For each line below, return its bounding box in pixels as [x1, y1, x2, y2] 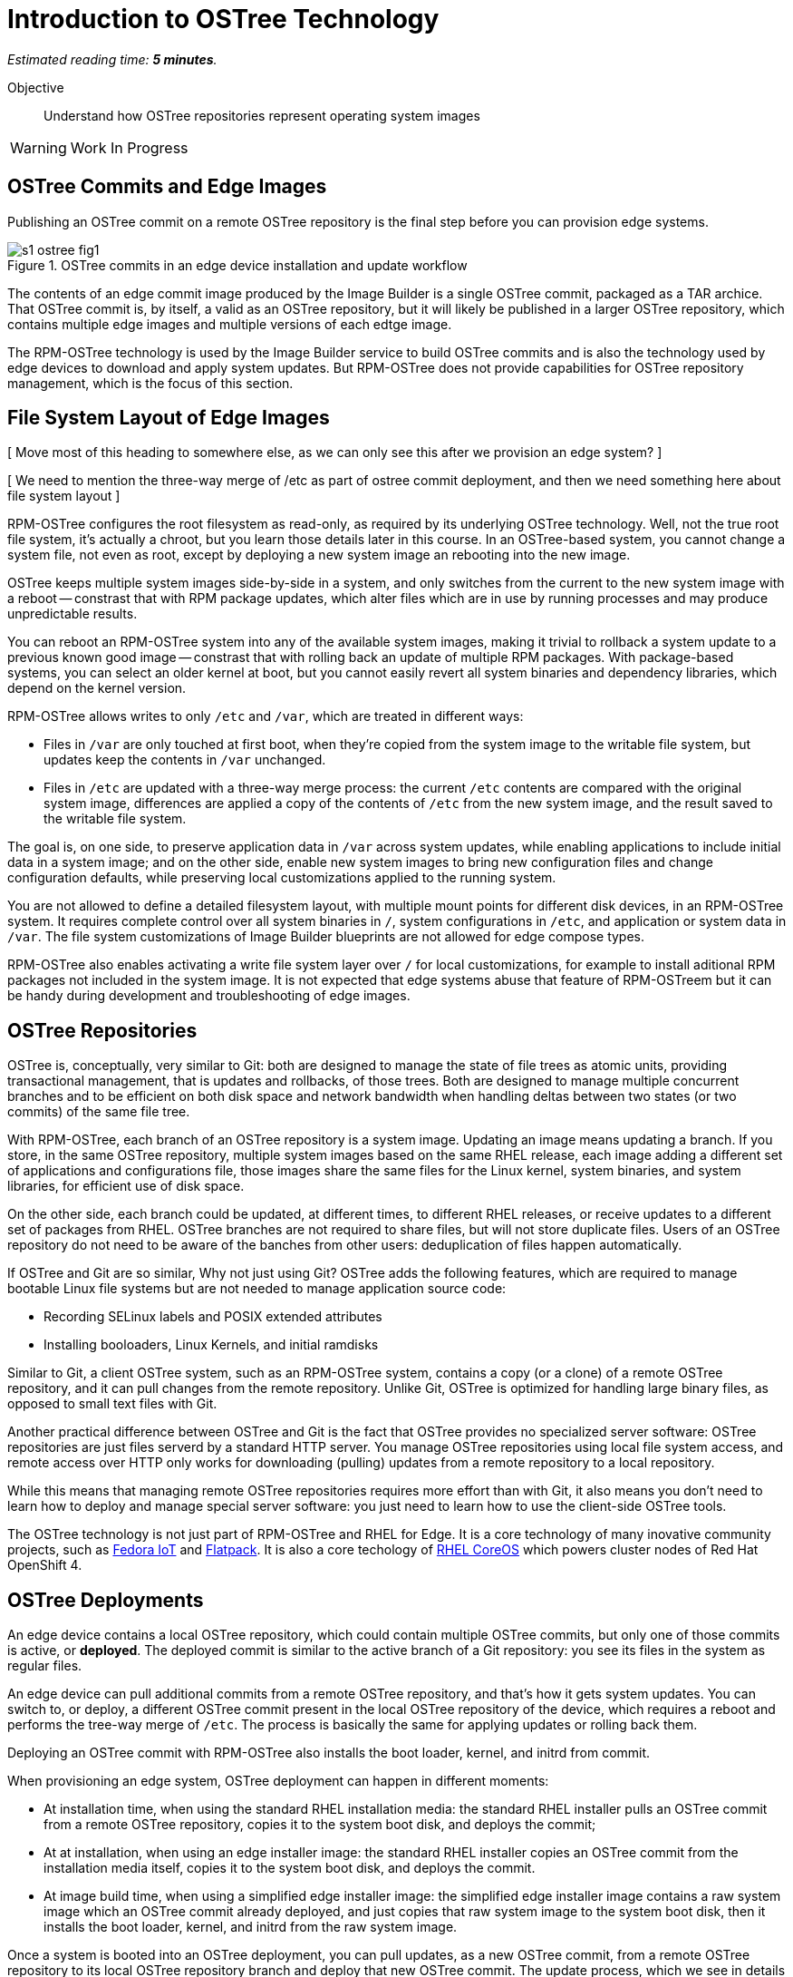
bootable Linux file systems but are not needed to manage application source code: [7, 1281, 507, 1297]
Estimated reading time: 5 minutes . [7, 51, 218, 67]
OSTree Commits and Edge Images [7, 175, 327, 199]
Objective [7, 79, 64, 95]
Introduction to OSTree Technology [7, 4, 440, 34]
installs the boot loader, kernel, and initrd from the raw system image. [44, 1919, 458, 1935]
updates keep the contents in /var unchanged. [44, 752, 326, 768]
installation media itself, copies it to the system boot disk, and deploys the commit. [44, 1860, 536, 1876]
